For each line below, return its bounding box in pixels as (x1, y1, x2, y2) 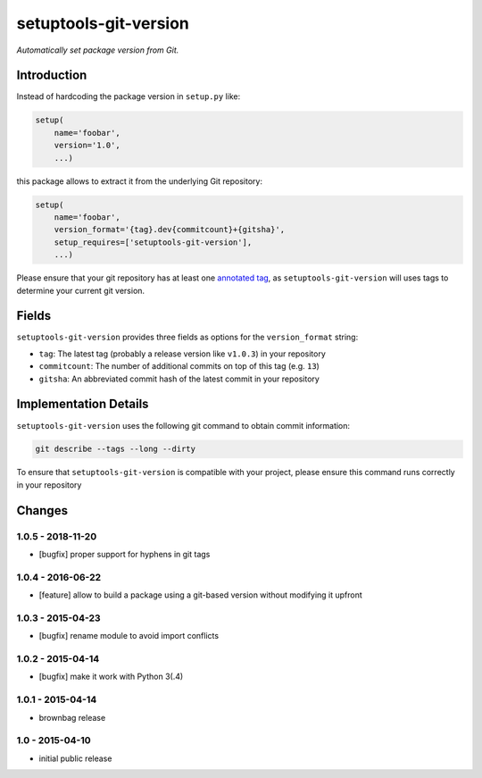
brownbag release (38, 712, 106, 723)
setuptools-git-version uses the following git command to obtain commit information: (16, 420, 351, 431)
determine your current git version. (16, 285, 145, 296)
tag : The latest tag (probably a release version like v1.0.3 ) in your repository (38, 348, 326, 359)
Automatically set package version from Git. (16, 45, 179, 55)
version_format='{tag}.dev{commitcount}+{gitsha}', (54, 224, 286, 235)
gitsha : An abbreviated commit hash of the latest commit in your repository (38, 373, 320, 384)
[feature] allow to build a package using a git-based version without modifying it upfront (38, 590, 363, 600)
